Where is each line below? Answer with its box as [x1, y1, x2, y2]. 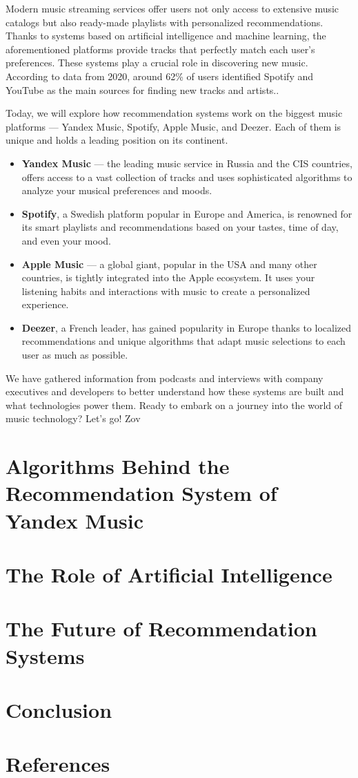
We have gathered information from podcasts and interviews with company [6, 370, 324, 385]
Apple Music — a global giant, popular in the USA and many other [21, 256, 317, 271]
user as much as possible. [21, 348, 128, 362]
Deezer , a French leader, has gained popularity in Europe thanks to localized [21, 320, 351, 334]
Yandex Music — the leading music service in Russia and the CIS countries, [21, 155, 352, 170]
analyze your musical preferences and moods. [21, 183, 212, 198]
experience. [21, 297, 69, 312]
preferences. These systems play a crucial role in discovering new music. [6, 55, 308, 70]
